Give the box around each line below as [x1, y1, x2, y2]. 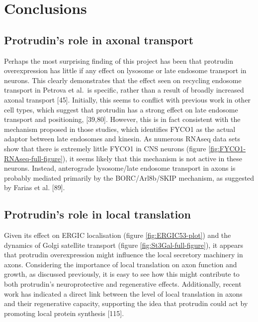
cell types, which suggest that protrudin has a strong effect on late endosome [4, 104, 238, 114]
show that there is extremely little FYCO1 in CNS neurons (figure [4, 143, 206, 153]
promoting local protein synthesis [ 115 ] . [4, 308, 124, 318]
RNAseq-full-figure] [4, 153, 63, 163]
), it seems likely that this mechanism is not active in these [62, 153, 243, 163]
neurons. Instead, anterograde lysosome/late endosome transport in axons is [4, 163, 236, 173]
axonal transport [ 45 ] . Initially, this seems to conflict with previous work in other [4, 94, 251, 105]
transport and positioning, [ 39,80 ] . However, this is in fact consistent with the [4, 114, 241, 124]
